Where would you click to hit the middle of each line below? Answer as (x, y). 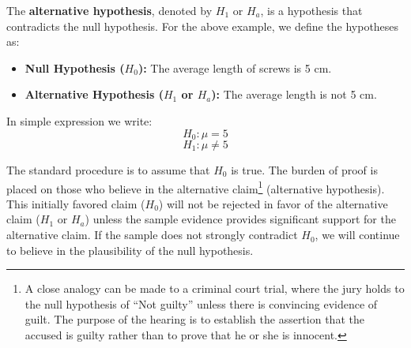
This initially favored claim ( (76, 203)
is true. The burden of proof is (304, 170)
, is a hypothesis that (311, 10)
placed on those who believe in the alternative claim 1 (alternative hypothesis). (196, 187)
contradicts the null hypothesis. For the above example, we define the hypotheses (203, 26)
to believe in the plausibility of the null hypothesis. (130, 250)
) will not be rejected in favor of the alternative (273, 203)
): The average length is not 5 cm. (294, 94)
